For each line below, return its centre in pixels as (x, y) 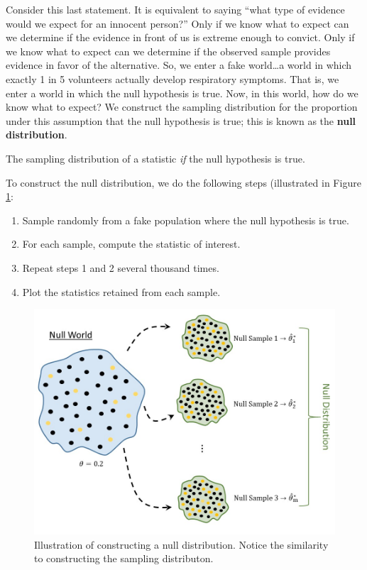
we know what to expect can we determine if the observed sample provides (168, 51)
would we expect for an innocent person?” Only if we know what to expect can (177, 23)
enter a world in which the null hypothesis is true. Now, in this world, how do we (182, 93)
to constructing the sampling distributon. (124, 558)
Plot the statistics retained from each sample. (121, 291)
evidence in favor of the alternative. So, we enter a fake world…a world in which (179, 65)
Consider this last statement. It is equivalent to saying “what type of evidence (175, 9)
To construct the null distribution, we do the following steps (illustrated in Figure (183, 182)
